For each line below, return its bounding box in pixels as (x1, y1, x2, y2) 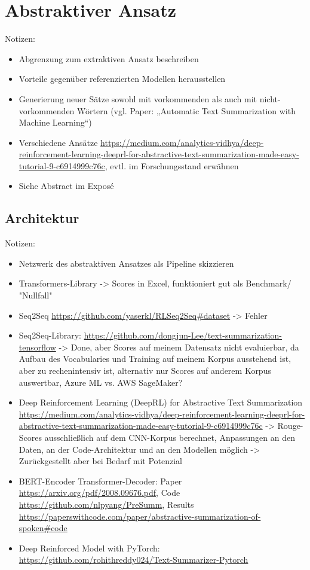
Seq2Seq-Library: (19, 329, 81, 342)
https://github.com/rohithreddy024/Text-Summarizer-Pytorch (19, 553, 248, 566)
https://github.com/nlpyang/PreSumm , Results (19, 498, 194, 510)
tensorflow (19, 340, 56, 353)
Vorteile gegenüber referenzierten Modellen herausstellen (19, 72, 226, 85)
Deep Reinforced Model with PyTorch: (19, 541, 160, 554)
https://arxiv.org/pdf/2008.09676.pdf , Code (19, 486, 180, 499)
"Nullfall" (19, 289, 53, 301)
